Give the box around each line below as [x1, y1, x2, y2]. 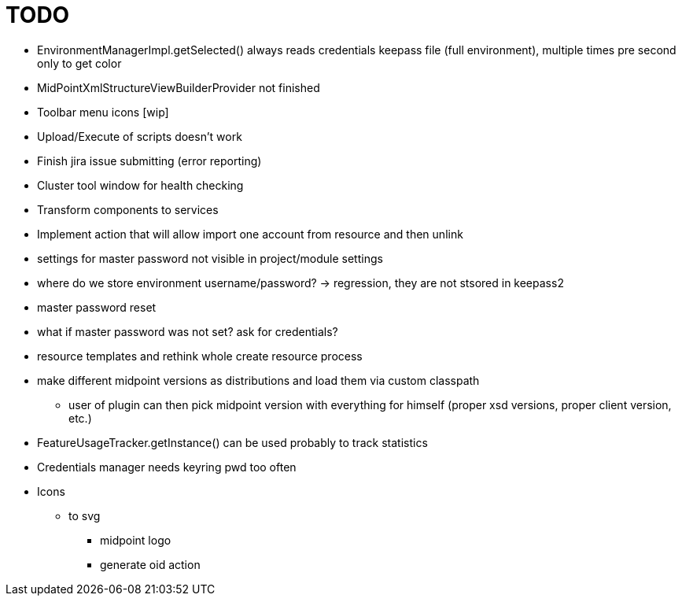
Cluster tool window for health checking [37, 178, 244, 192]
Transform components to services [37, 202, 219, 216]
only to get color [37, 56, 122, 70]
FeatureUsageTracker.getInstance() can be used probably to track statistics [37, 435, 428, 449]
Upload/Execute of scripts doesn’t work [37, 129, 242, 143]
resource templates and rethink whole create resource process [37, 349, 363, 363]
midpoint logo [100, 533, 171, 547]
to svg [68, 508, 101, 523]
